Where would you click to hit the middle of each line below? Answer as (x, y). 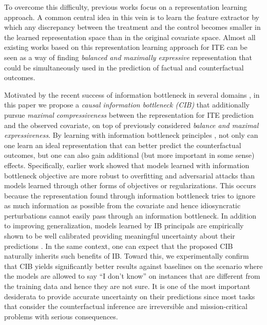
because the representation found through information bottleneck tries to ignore (130, 195)
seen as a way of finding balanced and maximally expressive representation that (128, 57)
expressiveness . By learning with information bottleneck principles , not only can (131, 135)
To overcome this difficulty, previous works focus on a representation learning (126, 7)
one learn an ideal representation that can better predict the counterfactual (123, 145)
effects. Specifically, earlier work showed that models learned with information (127, 165)
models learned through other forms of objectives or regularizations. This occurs (130, 185)
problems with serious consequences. (61, 316)
